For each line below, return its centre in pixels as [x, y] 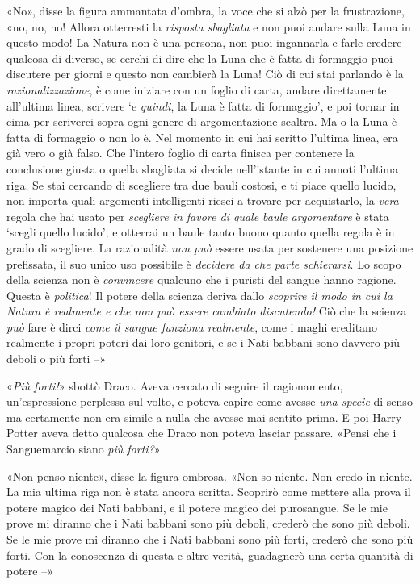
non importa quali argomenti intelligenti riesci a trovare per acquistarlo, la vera [203, 200]
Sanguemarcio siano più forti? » [84, 449]
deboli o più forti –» [56, 359]
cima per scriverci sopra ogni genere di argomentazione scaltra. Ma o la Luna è [202, 121]
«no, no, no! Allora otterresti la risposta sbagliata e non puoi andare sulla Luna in [209, 26]
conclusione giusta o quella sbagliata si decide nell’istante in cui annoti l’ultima [202, 168]
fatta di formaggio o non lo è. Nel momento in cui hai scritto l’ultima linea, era [202, 137]
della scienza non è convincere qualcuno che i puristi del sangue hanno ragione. [202, 279]
